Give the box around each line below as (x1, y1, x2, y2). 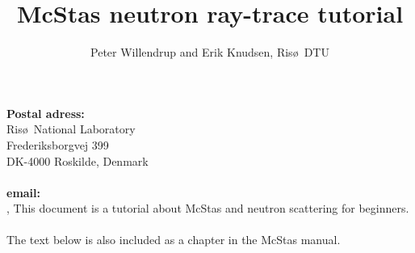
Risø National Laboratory (6, 120, 136, 137)
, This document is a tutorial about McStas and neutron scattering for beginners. (6, 200, 409, 217)
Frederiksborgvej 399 (6, 136, 109, 153)
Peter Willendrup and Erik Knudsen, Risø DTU (90, 44, 329, 61)
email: (6, 183, 41, 200)
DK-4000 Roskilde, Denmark (6, 152, 149, 169)
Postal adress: (6, 104, 85, 121)
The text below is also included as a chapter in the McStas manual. (6, 231, 341, 248)
